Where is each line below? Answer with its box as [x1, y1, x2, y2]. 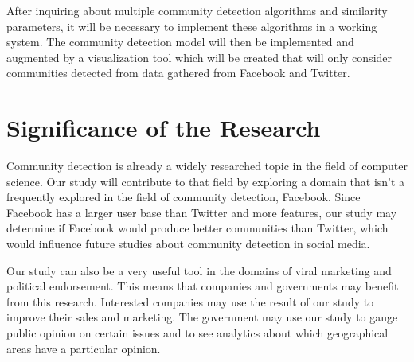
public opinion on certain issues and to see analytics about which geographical [6, 325, 389, 341]
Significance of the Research [6, 111, 321, 144]
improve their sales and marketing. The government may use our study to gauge [6, 309, 398, 325]
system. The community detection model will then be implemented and [6, 33, 354, 50]
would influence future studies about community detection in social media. [6, 235, 370, 252]
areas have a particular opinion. [6, 340, 161, 356]
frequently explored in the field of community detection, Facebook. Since [6, 189, 361, 205]
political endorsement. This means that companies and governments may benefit [6, 278, 399, 294]
